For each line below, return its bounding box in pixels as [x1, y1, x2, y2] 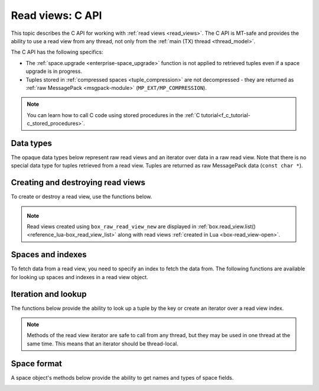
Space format [11, 358, 62, 369]
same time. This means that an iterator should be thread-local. [27, 340, 178, 347]
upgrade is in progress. [25, 68, 83, 75]
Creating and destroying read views [11, 177, 146, 188]
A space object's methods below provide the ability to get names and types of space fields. [11, 374, 234, 381]
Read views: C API [11, 9, 102, 22]
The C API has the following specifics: [11, 49, 103, 56]
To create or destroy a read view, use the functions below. [11, 193, 152, 201]
